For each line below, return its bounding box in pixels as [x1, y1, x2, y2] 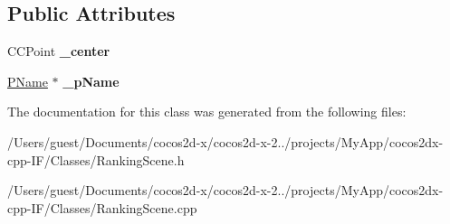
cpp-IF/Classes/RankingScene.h [7, 150, 185, 169]
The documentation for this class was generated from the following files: [7, 102, 407, 121]
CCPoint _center [7, 42, 110, 61]
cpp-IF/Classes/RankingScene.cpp [7, 198, 197, 217]
